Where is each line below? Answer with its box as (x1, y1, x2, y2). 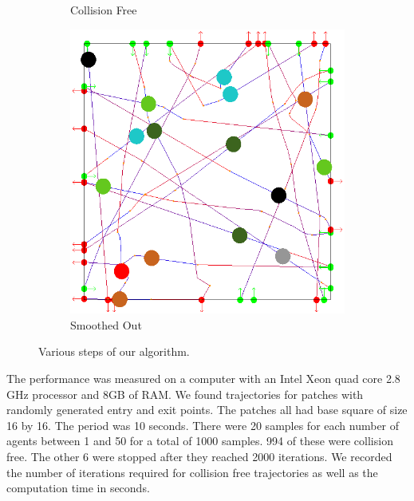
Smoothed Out (70, 316, 142, 333)
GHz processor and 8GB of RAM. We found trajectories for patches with (6, 385, 364, 402)
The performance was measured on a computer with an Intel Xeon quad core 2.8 (6, 370, 400, 387)
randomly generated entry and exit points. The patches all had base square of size (6, 401, 408, 418)
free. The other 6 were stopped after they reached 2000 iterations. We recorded (6, 448, 392, 465)
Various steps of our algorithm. (38, 343, 190, 360)
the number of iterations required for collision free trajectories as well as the (6, 464, 378, 480)
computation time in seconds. (6, 479, 150, 496)
